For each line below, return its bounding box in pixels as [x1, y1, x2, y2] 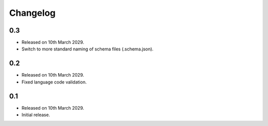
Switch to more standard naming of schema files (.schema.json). [21, 46, 154, 52]
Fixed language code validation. [21, 79, 87, 85]
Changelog [9, 7, 56, 18]
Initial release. [21, 112, 50, 118]
